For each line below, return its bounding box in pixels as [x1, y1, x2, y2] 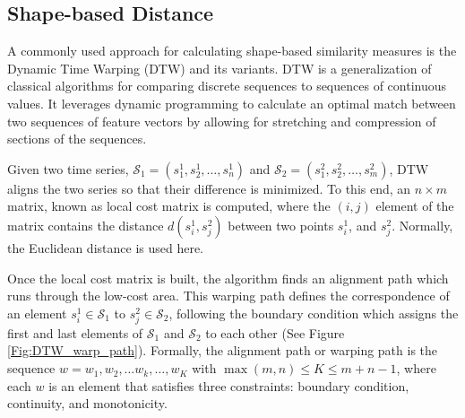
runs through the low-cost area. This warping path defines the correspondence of [7, 286, 450, 305]
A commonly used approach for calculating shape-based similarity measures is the [7, 41, 457, 60]
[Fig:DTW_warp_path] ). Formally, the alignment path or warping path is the [7, 341, 438, 360]
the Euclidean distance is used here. [7, 238, 204, 257]
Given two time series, [7, 159, 129, 178]
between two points [228, 215, 334, 234]
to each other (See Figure [205, 323, 345, 342]
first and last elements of [7, 323, 143, 342]
